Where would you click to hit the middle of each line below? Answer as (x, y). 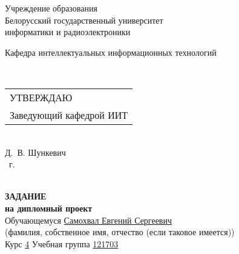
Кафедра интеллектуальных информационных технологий (111, 52)
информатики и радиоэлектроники (68, 32)
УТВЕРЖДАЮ (41, 97)
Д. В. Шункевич (35, 152)
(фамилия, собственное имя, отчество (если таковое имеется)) (120, 232)
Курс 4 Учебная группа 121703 (62, 243)
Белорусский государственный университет (84, 20)
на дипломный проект (49, 208)
